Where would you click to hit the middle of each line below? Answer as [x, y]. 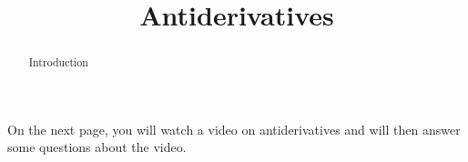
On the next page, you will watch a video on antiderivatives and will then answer [234, 129]
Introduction [58, 62]
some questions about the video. [97, 147]
